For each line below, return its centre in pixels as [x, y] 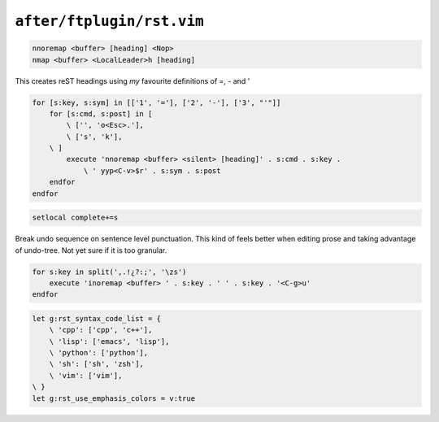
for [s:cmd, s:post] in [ [101, 113]
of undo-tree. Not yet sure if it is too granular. [91, 250]
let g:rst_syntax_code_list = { [97, 318]
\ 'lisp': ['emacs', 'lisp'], [109, 341]
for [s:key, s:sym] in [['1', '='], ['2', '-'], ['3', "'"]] [156, 102]
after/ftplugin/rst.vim [109, 21]
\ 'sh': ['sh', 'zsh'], [96, 364]
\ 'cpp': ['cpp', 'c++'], [101, 330]
